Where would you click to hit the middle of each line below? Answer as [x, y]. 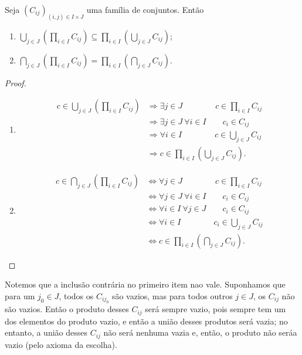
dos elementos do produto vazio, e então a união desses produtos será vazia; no [146, 321]
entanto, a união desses [46, 332]
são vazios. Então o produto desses [67, 309]
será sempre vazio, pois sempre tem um [216, 309]
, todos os [76, 295]
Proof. [16, 82]
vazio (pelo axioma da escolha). [61, 344]
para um [20, 295]
